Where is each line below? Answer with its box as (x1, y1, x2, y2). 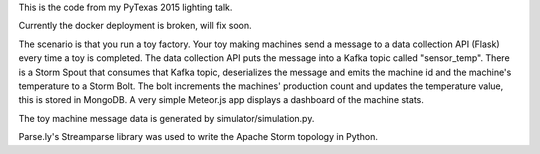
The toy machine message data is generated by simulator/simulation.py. (18, 112, 315, 124)
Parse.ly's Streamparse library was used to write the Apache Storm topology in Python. (18, 131, 379, 143)
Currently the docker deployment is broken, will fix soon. (18, 20, 252, 32)
